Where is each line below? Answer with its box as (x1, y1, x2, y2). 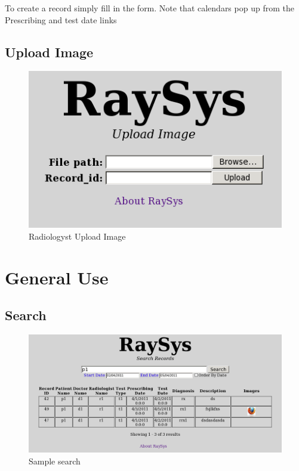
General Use (5, 265, 109, 289)
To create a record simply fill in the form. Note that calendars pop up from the (5, 2, 294, 14)
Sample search (29, 454, 81, 467)
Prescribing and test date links (5, 13, 117, 26)
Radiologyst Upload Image (29, 230, 126, 243)
